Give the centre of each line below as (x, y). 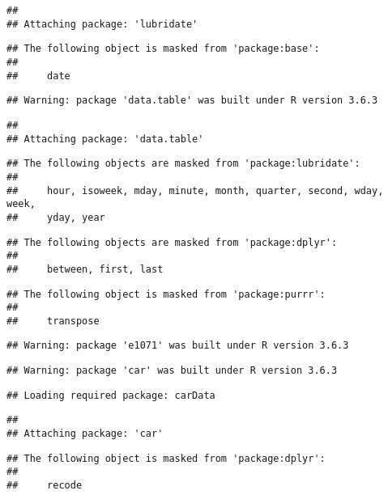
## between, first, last (85, 269)
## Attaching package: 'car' (85, 434)
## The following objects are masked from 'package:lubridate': (183, 164)
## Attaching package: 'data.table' (105, 139)
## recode (45, 486)
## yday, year (56, 217)
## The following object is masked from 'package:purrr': (166, 294)
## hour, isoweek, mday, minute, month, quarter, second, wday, (195, 190)
